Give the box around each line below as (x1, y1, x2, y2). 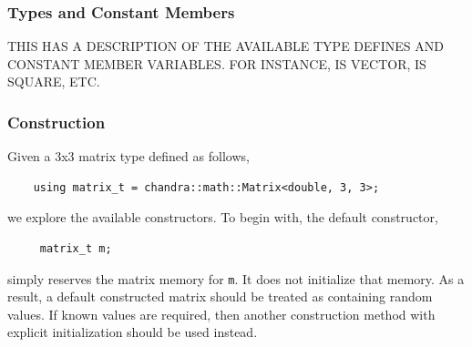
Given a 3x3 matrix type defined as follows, (7, 147, 250, 166)
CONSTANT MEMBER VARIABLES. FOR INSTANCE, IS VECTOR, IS (7, 54, 426, 73)
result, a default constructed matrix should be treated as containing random (7, 287, 433, 306)
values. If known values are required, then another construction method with (7, 304, 436, 323)
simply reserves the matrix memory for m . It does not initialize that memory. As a (7, 269, 465, 288)
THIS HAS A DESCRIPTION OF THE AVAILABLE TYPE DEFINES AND (7, 36, 444, 56)
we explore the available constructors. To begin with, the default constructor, (7, 208, 438, 227)
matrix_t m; (39, 242, 112, 255)
